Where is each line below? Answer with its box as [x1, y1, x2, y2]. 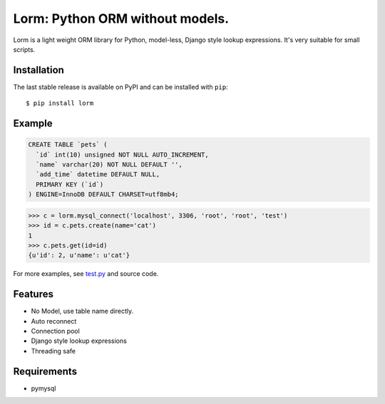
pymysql [31, 384, 56, 393]
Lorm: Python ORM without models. [13, 11, 230, 26]
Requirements [13, 365, 78, 377]
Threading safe [31, 346, 76, 355]
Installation [13, 64, 64, 76]
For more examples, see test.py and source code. [13, 270, 159, 278]
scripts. [13, 45, 36, 53]
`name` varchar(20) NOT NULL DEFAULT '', [36, 161, 183, 169]
